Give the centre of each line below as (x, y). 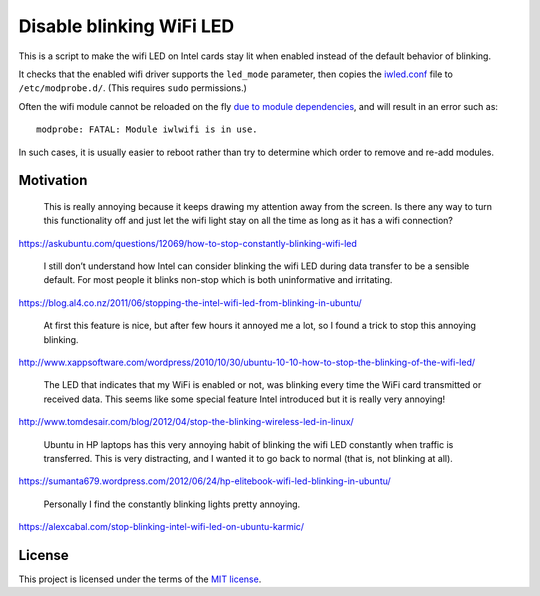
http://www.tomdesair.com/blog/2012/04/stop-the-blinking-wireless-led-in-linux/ (186, 422)
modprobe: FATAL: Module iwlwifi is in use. (147, 129)
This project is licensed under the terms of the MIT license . (140, 579)
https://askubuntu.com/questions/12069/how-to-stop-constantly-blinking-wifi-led (187, 243)
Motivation (53, 180)
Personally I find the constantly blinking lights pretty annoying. (172, 504)
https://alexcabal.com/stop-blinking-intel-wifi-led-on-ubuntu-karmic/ (161, 527)
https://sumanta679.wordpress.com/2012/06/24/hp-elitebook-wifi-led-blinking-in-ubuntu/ (205, 481)
